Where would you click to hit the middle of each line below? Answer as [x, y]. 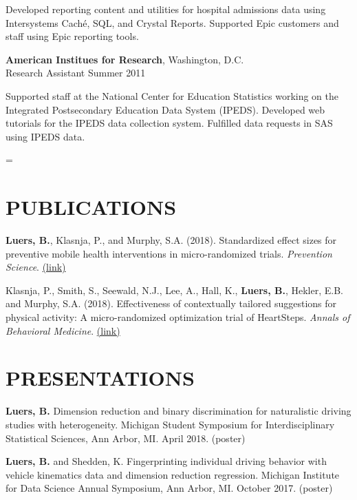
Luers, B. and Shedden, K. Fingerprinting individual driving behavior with [166, 461]
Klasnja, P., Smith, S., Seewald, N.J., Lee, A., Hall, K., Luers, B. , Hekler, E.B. [174, 290]
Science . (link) [36, 267]
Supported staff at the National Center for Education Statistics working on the [172, 95]
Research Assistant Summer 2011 [76, 73]
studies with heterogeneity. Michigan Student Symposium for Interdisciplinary [170, 424]
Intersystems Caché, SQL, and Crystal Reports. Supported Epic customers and [172, 22]
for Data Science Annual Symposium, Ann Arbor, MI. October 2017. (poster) [169, 488]
